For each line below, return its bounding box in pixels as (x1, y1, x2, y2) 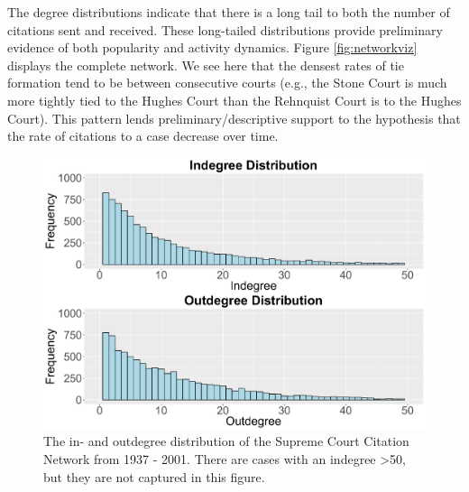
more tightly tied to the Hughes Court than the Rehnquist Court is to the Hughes (7, 90, 462, 109)
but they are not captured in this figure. (43, 467, 265, 486)
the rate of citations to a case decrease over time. (7, 126, 279, 145)
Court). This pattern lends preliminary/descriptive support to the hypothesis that (7, 108, 461, 127)
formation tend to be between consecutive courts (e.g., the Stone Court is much (7, 73, 447, 92)
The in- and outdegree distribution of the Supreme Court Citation (43, 432, 409, 450)
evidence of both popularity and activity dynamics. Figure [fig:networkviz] (7, 38, 418, 57)
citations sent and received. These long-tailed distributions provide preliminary (7, 20, 443, 39)
